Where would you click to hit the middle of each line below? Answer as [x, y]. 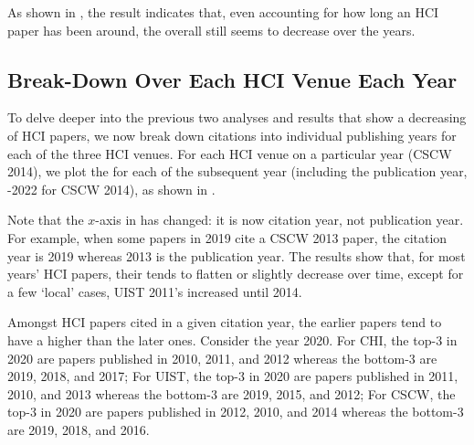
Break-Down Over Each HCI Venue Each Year [232, 79]
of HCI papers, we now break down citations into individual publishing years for [232, 135]
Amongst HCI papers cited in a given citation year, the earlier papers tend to [225, 322]
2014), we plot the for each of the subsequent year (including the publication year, [237, 171]
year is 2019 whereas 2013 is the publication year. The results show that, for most [237, 255]
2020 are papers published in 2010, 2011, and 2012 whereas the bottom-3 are [222, 358]
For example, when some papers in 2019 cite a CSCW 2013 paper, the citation [227, 237]
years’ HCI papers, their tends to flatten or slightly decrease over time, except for [236, 274]
